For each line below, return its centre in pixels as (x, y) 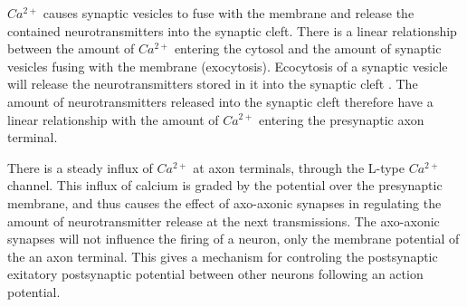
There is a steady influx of (80, 167)
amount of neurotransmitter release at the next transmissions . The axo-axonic (224, 221)
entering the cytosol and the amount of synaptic (308, 48)
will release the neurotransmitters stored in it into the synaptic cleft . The (213, 84)
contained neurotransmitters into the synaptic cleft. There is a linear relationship (232, 30)
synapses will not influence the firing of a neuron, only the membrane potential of (233, 239)
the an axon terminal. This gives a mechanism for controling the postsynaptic (223, 256)
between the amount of (71, 48)
